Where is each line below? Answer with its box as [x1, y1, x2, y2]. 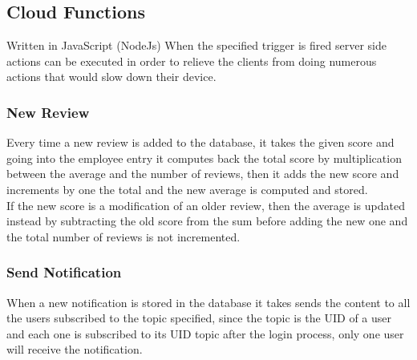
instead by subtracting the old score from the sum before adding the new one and [6, 212, 408, 229]
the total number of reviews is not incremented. [6, 228, 241, 245]
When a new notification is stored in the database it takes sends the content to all [6, 293, 411, 310]
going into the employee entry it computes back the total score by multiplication [6, 149, 402, 166]
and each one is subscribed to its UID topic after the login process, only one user [6, 325, 404, 342]
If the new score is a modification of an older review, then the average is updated [6, 196, 405, 213]
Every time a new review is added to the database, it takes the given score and [6, 134, 395, 151]
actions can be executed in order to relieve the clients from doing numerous [6, 52, 377, 69]
